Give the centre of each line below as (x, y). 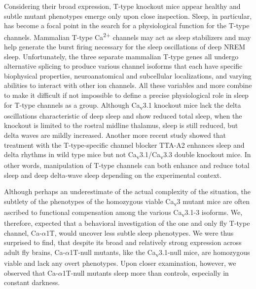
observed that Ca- (31, 272)
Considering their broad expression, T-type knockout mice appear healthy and (122, 6)
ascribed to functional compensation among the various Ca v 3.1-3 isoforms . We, (123, 213)
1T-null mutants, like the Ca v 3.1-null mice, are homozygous (160, 253)
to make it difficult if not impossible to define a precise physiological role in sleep (126, 95)
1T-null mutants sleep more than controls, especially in (146, 272)
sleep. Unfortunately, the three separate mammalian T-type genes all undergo (121, 56)
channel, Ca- (23, 232)
